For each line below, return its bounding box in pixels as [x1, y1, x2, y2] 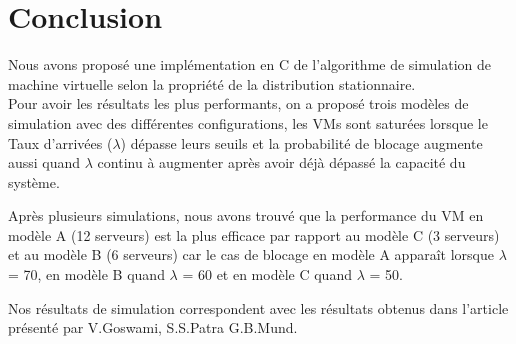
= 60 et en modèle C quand [182, 264, 352, 285]
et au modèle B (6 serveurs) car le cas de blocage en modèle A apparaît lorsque [8, 244, 494, 265]
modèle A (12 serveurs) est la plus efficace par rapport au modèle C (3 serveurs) [8, 224, 500, 245]
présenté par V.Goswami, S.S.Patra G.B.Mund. [8, 317, 298, 338]
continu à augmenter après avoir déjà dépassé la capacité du [97, 152, 466, 173]
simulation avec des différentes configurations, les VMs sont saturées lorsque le [8, 112, 488, 133]
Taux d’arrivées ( [8, 132, 113, 153]
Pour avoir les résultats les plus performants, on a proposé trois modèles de [8, 93, 469, 114]
